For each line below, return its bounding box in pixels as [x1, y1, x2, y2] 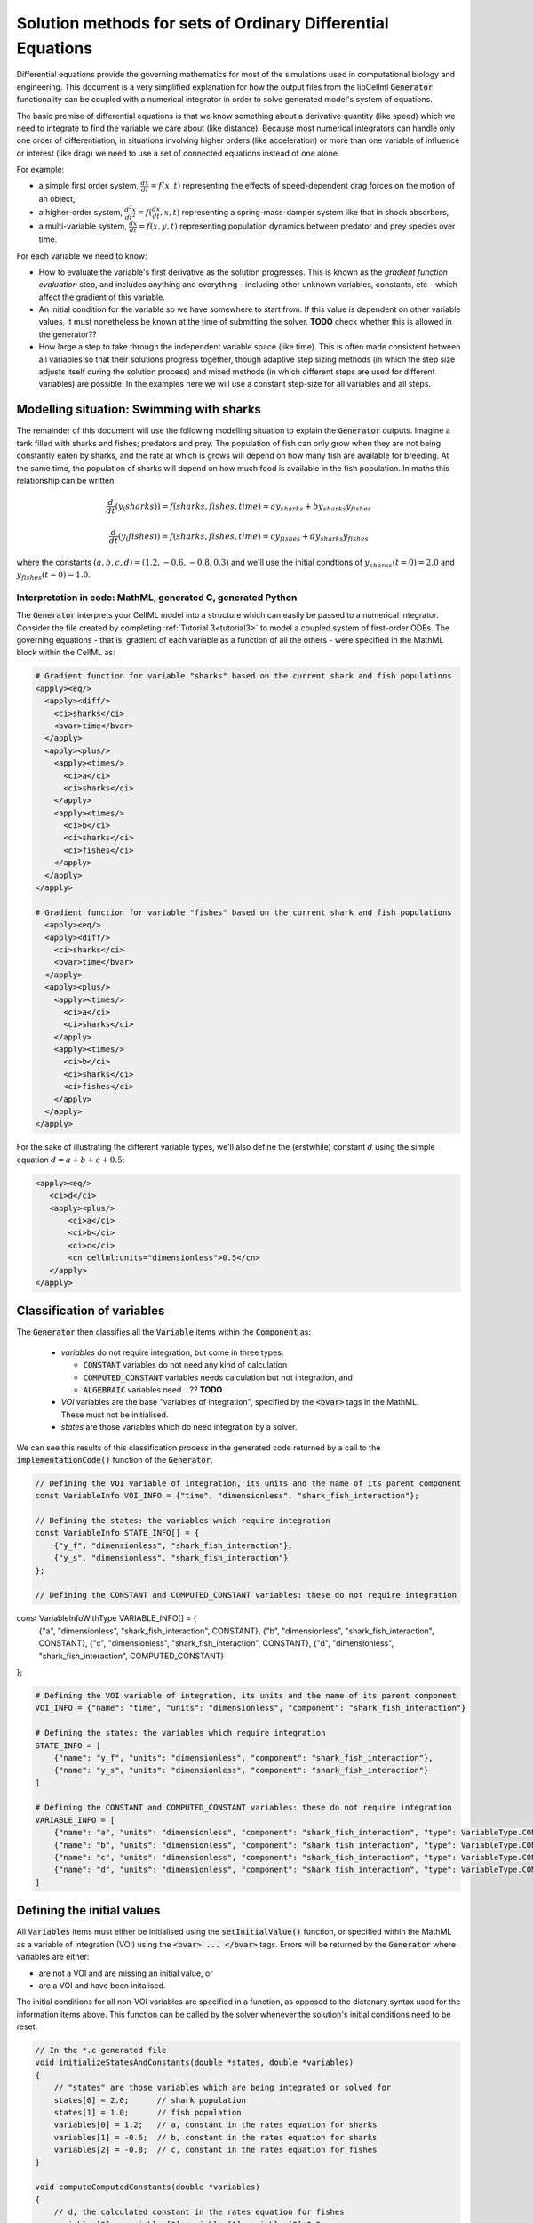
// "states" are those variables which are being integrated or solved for [53, 2083, 392, 2093]
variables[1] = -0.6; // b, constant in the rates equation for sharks [53, 2132, 378, 2142]
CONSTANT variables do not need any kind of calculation [83, 1360, 288, 1370]
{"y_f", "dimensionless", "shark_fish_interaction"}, [53, 1540, 293, 1551]
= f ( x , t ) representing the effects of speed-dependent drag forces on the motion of [149, 181, 456, 191]
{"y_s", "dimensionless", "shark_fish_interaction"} [53, 1553, 289, 1563]
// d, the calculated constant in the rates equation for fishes [53, 2207, 345, 2218]
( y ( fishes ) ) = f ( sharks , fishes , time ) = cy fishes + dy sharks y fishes [117, 531, 369, 543]
